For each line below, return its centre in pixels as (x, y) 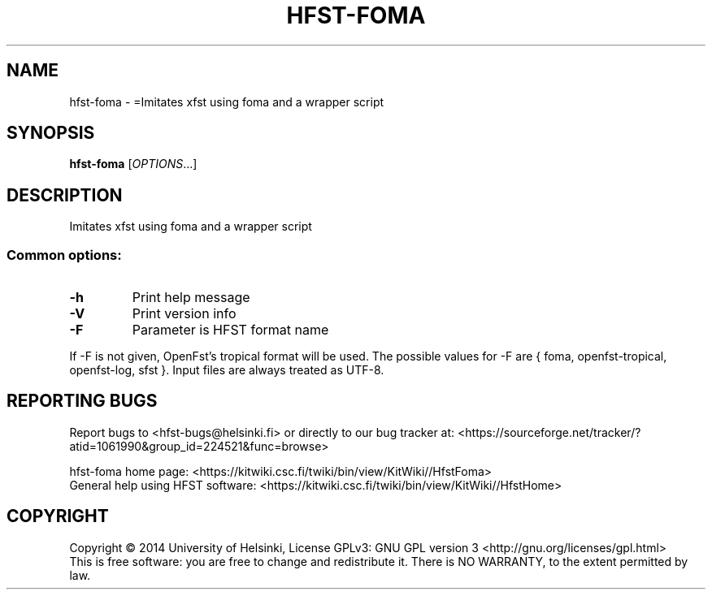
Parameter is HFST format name (230, 330)
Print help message (191, 298)
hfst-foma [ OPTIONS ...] (133, 164)
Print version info (184, 314)
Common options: (64, 255)
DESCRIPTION (65, 195)
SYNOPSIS (51, 133)
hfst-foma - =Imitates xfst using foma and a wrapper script (227, 101)
